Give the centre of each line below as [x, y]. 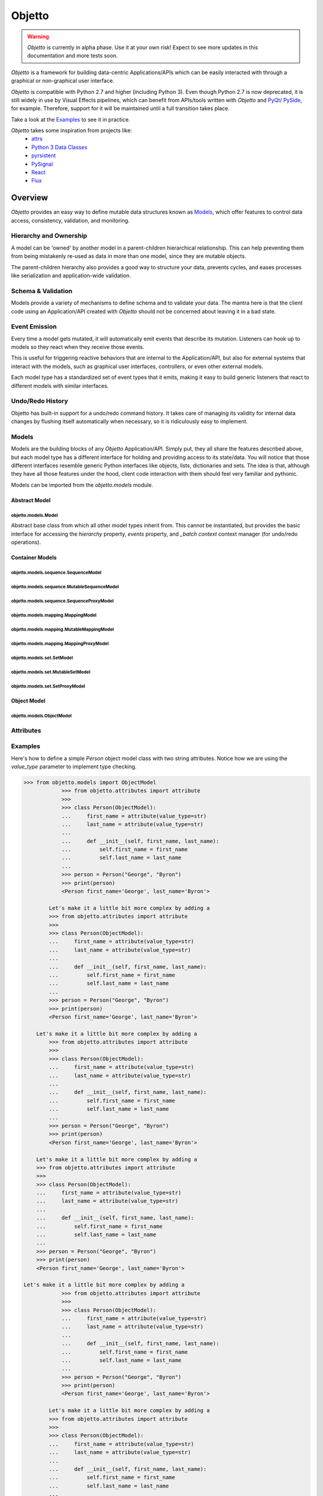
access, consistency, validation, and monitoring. [70, 220]
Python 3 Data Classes [60, 147]
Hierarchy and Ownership [49, 236]
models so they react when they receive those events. [78, 347]
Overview [30, 198]
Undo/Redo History [39, 401]
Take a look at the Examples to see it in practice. [71, 119]
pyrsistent [44, 156]
